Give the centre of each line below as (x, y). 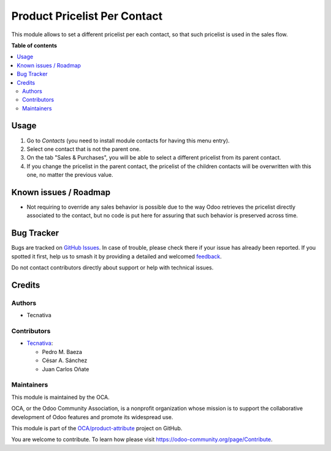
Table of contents (34, 45)
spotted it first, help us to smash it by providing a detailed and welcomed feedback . (116, 256)
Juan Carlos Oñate (66, 369)
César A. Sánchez (65, 360)
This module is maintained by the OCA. (60, 397)
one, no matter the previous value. (70, 175)
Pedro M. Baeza (62, 352)
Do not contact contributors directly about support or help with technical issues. (112, 268)
